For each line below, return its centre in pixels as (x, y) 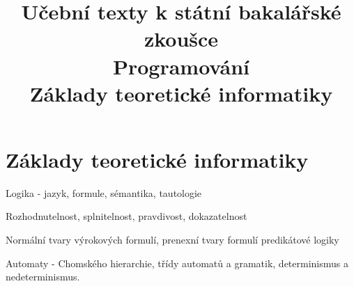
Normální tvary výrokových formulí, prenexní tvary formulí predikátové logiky (172, 240)
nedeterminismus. (43, 277)
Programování (181, 66)
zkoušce (181, 39)
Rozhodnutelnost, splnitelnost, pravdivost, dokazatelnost (126, 216)
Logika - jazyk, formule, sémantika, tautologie (104, 192)
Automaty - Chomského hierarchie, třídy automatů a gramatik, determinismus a (177, 263)
